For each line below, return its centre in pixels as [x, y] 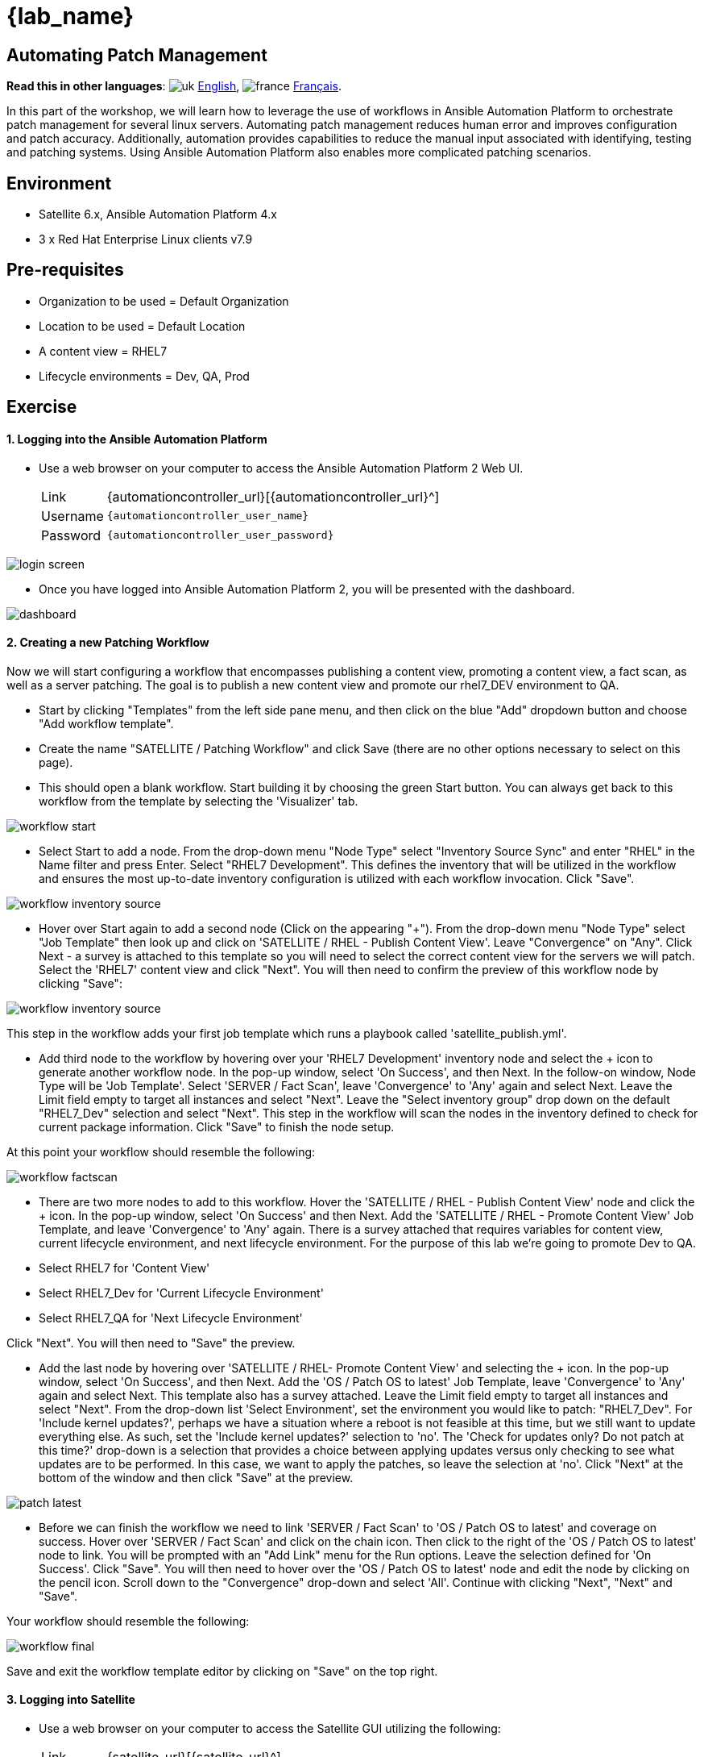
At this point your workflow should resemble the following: [161, 1151]
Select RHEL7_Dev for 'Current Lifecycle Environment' [181, 1293]
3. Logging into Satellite [71, 1700]
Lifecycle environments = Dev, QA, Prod [144, 376]
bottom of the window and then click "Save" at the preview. [196, 1477]
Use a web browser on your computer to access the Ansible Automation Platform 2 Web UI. [281, 468]
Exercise [42, 407]
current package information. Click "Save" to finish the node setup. [217, 1126]
